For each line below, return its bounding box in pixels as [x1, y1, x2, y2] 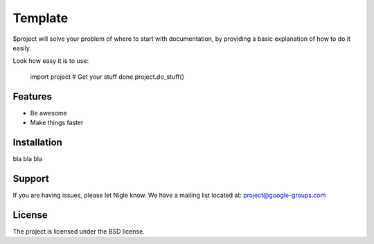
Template [12, 10, 69, 26]
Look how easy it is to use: [12, 57, 89, 65]
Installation [12, 136, 62, 148]
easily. [12, 44, 31, 52]
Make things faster [30, 118, 84, 127]
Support [12, 173, 49, 185]
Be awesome [30, 109, 67, 117]
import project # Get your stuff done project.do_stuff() [30, 73, 185, 81]
